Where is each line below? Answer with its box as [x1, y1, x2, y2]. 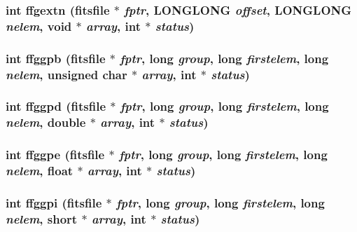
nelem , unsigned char [6, 65, 127, 83]
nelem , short [6, 210, 78, 227]
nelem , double [6, 114, 86, 131]
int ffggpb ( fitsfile [6, 49, 106, 67]
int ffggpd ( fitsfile [6, 97, 106, 115]
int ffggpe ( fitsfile [6, 146, 105, 163]
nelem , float [6, 162, 73, 179]
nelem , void [6, 17, 72, 34]
